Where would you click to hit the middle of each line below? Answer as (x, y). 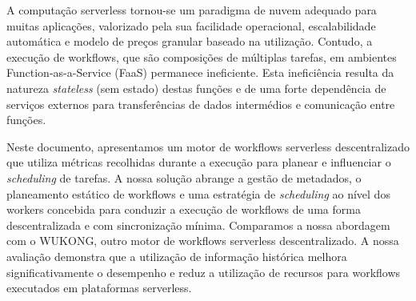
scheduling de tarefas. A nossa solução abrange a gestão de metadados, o (184, 177)
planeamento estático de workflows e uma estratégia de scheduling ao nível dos (198, 193)
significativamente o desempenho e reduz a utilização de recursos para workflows (204, 272)
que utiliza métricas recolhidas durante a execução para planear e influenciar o (199, 162)
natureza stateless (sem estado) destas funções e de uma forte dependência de (196, 88)
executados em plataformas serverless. (99, 288)
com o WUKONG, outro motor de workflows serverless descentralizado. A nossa (203, 241)
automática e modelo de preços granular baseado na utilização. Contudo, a (190, 41)
